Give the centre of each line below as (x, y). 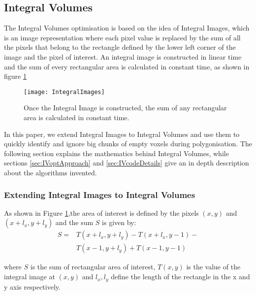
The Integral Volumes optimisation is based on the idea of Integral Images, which (127, 28)
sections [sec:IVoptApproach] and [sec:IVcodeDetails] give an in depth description (127, 163)
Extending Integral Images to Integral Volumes (100, 194)
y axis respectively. (32, 286)
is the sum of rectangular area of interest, (93, 267)
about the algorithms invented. (50, 172)
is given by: (119, 222)
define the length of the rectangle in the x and (180, 277)
